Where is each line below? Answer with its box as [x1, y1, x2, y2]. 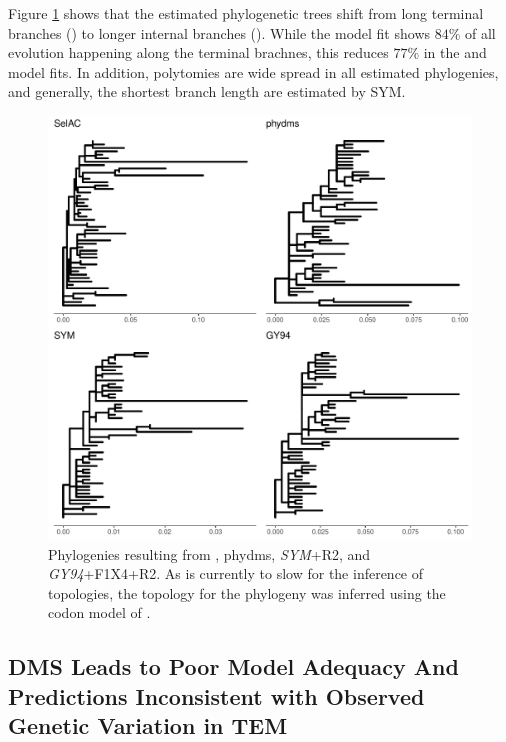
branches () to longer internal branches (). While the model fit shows [8, 22, 431, 43]
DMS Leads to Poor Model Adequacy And [8, 651, 459, 682]
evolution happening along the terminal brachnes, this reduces [8, 42, 389, 63]
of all [465, 22, 496, 43]
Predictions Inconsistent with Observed [8, 680, 425, 711]
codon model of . [48, 602, 151, 623]
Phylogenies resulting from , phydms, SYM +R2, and [48, 543, 371, 564]
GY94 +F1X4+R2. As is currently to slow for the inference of [48, 563, 424, 584]
